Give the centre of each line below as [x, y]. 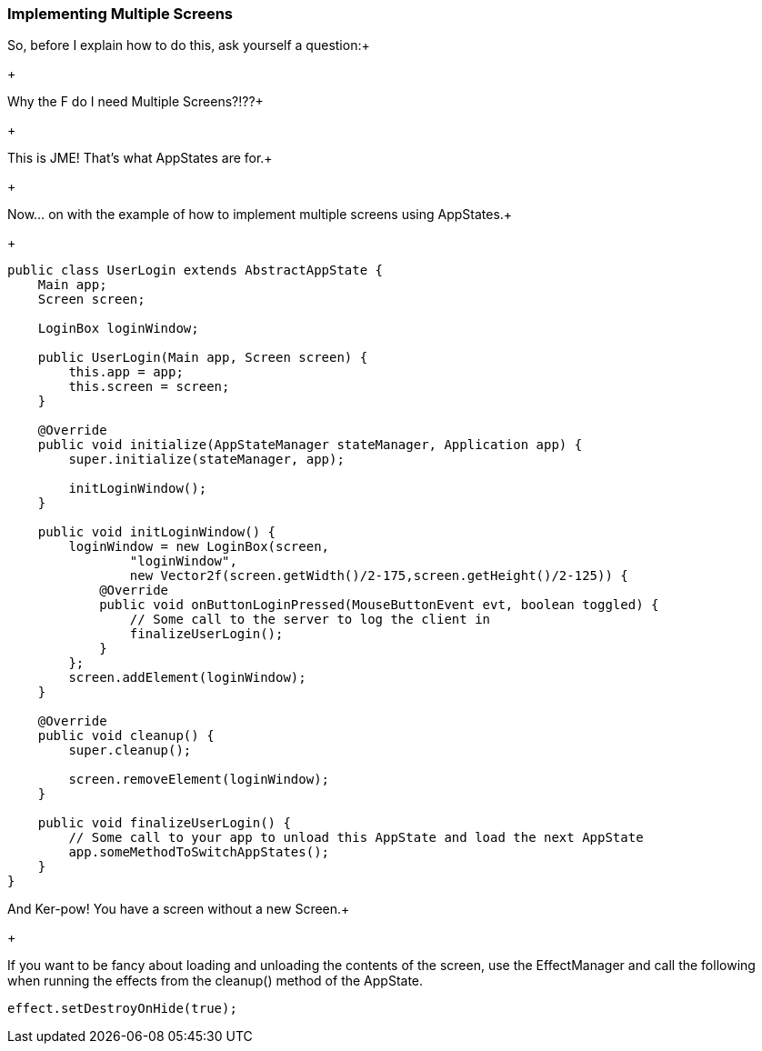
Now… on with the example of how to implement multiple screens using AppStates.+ [260, 215]
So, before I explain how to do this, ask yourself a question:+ [189, 45]
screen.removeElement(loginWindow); [199, 780]
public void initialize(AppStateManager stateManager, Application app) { [310, 445]
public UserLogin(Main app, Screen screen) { [203, 358]
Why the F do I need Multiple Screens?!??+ [135, 102]
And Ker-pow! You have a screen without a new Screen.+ [179, 909]
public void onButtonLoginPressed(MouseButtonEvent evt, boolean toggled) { [379, 605]
